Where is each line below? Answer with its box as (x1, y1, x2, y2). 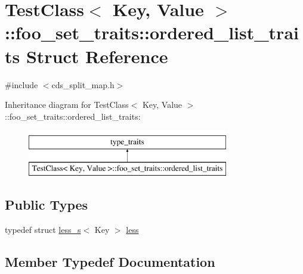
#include (5, 78, 38, 91)
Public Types (5, 195, 88, 213)
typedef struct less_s (5, 223, 81, 235)
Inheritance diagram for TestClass (5, 98, 129, 111)
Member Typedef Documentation (5, 252, 215, 270)
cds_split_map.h (51, 78, 115, 91)
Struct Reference (26, 43, 168, 68)
